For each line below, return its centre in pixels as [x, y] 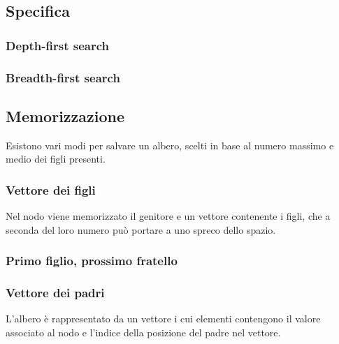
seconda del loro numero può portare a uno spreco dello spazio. [141, 229]
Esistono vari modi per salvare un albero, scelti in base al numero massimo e [170, 145]
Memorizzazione [65, 115]
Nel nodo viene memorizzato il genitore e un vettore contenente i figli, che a [168, 216]
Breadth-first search [63, 77]
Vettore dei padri [55, 293]
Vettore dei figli [51, 189]
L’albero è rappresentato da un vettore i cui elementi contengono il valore [163, 319]
